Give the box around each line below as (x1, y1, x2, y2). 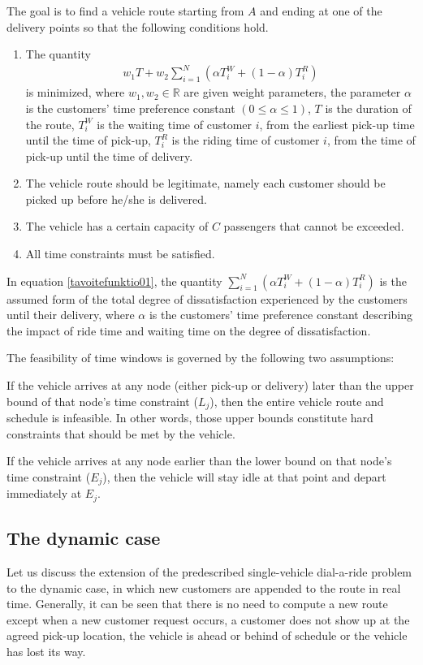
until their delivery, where (6, 306, 135, 323)
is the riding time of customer (171, 132, 320, 149)
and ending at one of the (260, 2, 382, 19)
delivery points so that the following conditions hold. (6, 18, 269, 35)
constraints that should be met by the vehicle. (6, 425, 235, 442)
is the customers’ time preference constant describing (149, 306, 412, 323)
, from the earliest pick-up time (259, 115, 415, 132)
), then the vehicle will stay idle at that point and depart (102, 468, 386, 485)
